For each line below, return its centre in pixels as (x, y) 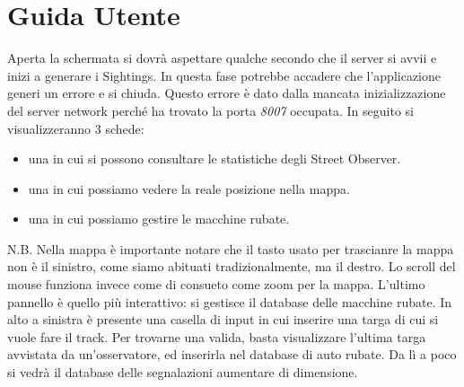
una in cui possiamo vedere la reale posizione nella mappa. (189, 188)
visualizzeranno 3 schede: (76, 128)
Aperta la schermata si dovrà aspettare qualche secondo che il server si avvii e (222, 58)
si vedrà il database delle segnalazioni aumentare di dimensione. (183, 372)
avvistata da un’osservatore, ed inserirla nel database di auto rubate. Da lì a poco (232, 354)
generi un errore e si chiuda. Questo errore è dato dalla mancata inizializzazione (227, 93)
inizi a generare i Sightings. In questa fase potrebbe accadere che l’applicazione (224, 75)
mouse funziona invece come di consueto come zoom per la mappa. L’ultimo (216, 284)
